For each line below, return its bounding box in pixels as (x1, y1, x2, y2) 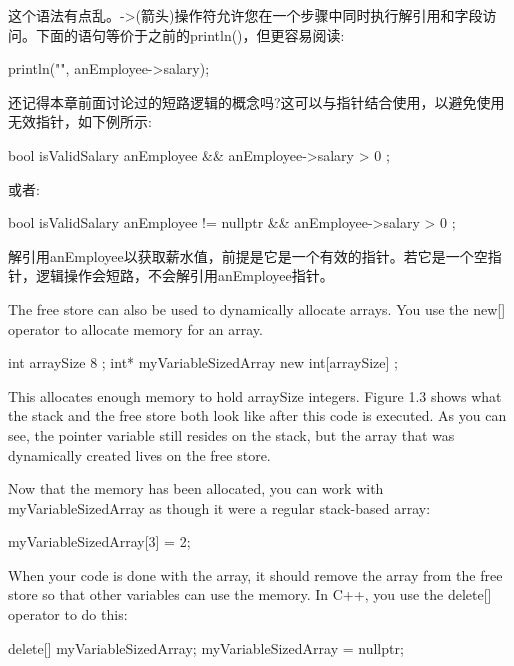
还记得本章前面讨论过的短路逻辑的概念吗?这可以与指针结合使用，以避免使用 (8, 91, 505, 112)
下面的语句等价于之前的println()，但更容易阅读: (35, 24, 345, 45)
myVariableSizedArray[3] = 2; (8, 531, 191, 552)
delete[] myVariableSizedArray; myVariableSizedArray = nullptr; (8, 637, 404, 658)
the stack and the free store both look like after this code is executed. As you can (8, 405, 507, 426)
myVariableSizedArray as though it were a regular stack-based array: (8, 497, 431, 518)
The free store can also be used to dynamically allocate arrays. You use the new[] (8, 298, 506, 319)
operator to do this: (8, 604, 128, 625)
